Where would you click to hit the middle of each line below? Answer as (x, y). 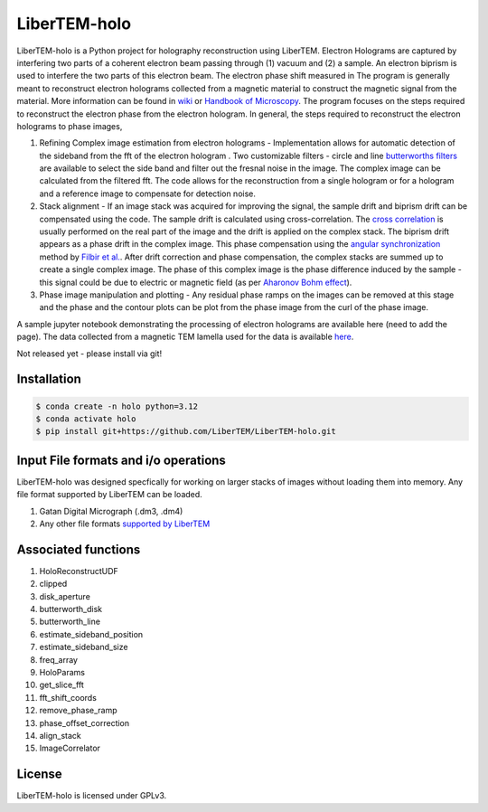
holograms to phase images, (70, 126)
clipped (53, 584)
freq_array (59, 659)
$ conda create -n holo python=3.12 (117, 406)
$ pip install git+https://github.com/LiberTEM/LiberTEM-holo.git (186, 431)
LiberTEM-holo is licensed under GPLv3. (92, 796)
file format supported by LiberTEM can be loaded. (109, 495)
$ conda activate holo (86, 419)
